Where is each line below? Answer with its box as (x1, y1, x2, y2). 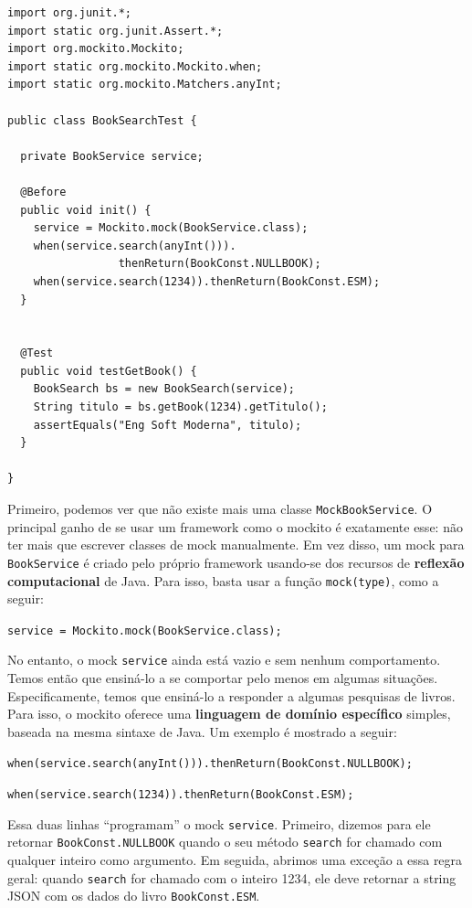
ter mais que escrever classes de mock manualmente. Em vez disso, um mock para (7, 535, 465, 554)
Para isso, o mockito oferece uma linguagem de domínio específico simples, (7, 704, 451, 723)
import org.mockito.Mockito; (7, 42, 184, 56)
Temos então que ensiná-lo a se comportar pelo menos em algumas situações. (7, 668, 438, 688)
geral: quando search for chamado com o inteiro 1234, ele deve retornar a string (7, 868, 456, 887)
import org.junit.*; (7, 6, 132, 19)
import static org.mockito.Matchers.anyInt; (7, 78, 282, 91)
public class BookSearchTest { (7, 113, 197, 127)
